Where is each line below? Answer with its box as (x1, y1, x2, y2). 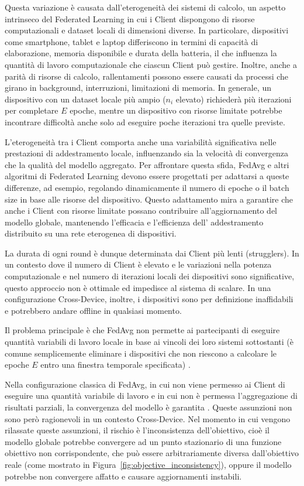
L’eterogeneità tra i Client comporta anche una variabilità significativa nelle (5, 135, 277, 148)
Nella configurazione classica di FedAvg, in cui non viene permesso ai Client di (5, 378, 285, 390)
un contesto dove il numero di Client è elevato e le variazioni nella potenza (5, 258, 272, 271)
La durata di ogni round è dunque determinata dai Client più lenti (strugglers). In (5, 247, 299, 259)
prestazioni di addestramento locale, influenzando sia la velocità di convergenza (5, 147, 288, 159)
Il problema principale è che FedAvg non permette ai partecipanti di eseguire (5, 324, 280, 336)
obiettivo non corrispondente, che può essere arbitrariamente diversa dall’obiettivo (5, 447, 299, 459)
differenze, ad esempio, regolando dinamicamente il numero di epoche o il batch (5, 181, 289, 193)
